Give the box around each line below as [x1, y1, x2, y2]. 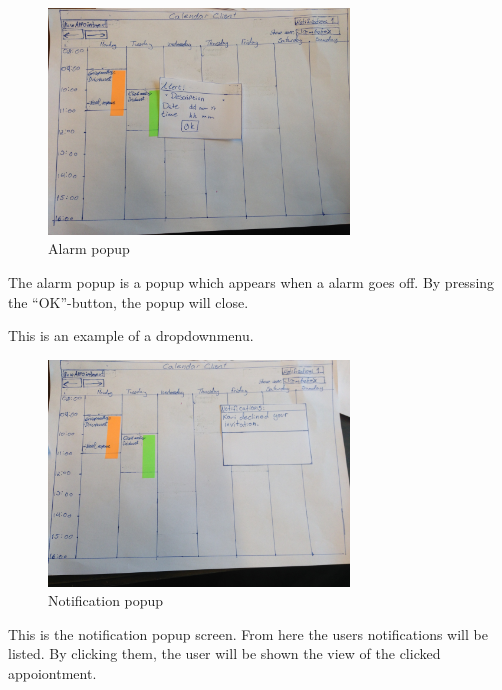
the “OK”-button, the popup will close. [8, 291, 249, 312]
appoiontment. [8, 662, 97, 683]
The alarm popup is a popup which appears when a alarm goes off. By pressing [8, 271, 495, 292]
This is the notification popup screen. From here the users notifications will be [8, 623, 488, 644]
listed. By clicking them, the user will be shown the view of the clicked [8, 643, 441, 664]
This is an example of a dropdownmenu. [8, 325, 254, 346]
